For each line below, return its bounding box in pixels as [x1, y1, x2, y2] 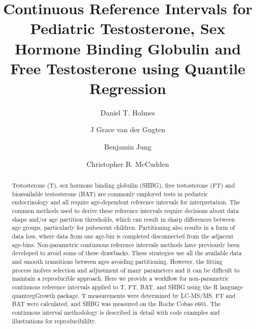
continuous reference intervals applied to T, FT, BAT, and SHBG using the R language [12, 282, 243, 291]
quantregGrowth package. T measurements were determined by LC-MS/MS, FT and [12, 291, 236, 300]
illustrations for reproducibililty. [12, 316, 96, 325]
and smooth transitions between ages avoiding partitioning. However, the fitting [12, 257, 223, 265]
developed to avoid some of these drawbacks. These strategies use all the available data [12, 249, 242, 257]
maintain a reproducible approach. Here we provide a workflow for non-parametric [12, 274, 229, 283]
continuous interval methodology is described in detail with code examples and [12, 308, 220, 316]
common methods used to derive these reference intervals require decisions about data [12, 206, 239, 215]
